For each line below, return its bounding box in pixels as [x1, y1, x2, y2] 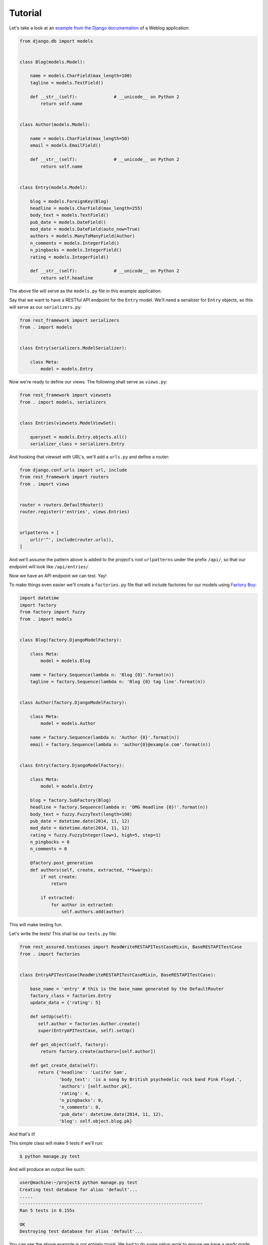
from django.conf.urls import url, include [19, 467, 128, 473]
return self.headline [40, 275, 93, 281]
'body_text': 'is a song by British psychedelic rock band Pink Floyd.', [59, 1076, 243, 1082]
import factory [19, 602, 57, 608]
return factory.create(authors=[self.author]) [40, 1049, 156, 1054]
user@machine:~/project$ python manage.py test [19, 1180, 137, 1185]
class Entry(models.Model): [19, 184, 88, 190]
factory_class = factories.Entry [30, 993, 112, 998]
